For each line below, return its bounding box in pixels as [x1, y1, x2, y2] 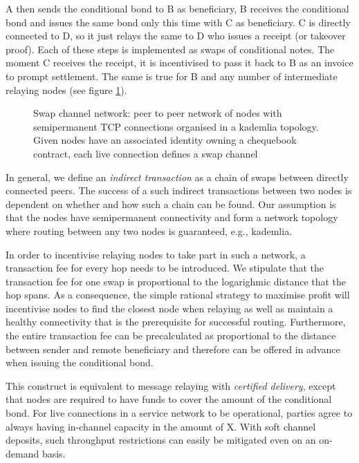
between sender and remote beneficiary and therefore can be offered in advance [6, 341, 340, 356]
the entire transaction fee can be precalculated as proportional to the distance [6, 328, 336, 343]
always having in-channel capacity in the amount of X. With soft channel [6, 419, 316, 433]
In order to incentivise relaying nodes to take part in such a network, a [6, 247, 306, 261]
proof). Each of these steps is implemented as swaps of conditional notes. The [6, 41, 335, 56]
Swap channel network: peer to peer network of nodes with [33, 106, 282, 120]
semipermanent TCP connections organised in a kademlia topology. [33, 119, 319, 133]
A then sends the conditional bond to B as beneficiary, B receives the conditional [6, 1, 349, 15]
